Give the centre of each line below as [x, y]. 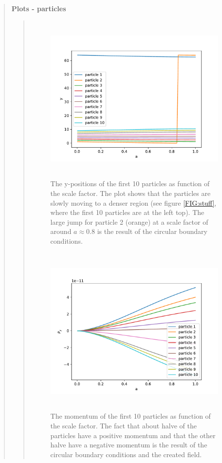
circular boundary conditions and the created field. [126, 454]
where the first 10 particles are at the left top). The [127, 212]
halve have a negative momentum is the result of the [129, 445]
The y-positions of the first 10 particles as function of [130, 183]
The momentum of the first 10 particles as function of [130, 416]
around [61, 231]
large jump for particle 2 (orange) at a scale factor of [129, 222]
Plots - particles [39, 8]
